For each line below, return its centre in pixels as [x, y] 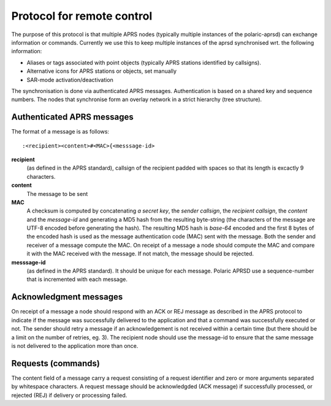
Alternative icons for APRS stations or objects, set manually [102, 71]
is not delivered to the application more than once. [75, 345]
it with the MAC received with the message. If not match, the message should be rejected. [140, 254]
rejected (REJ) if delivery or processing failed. [69, 395]
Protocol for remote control [82, 16]
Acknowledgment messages [67, 297]
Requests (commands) [56, 363]
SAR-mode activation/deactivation [70, 80]
